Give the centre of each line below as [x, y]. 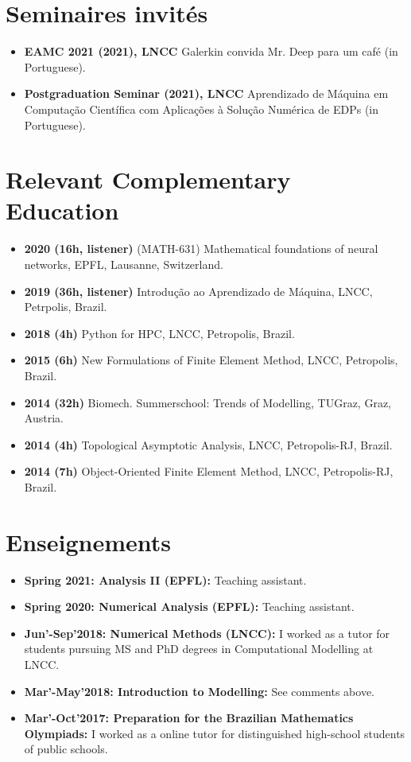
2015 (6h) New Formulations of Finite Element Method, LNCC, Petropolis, [211, 360]
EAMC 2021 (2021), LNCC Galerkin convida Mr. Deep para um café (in [211, 51]
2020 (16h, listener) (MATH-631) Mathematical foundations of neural [201, 249]
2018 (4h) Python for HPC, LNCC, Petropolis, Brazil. [159, 333]
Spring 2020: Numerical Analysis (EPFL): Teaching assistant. [189, 606]
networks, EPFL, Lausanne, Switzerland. [124, 264]
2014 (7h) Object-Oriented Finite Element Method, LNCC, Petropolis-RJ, [209, 471]
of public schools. [66, 749]
